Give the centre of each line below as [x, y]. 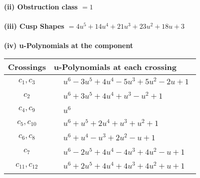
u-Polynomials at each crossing [115, 66]
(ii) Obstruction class [41, 6]
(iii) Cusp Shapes [34, 26]
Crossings [27, 66]
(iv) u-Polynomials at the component [69, 45]
